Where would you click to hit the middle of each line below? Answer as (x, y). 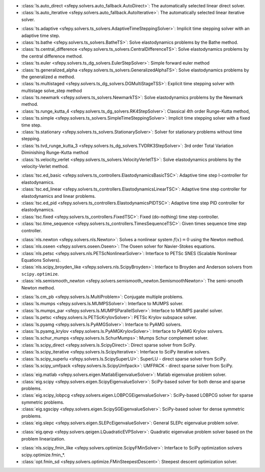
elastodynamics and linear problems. (59, 196)
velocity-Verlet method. (45, 166)
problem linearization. (43, 439)
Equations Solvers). (41, 260)
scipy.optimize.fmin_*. (43, 455)
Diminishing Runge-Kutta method (55, 153)
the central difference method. (52, 56)
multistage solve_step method (52, 91)
